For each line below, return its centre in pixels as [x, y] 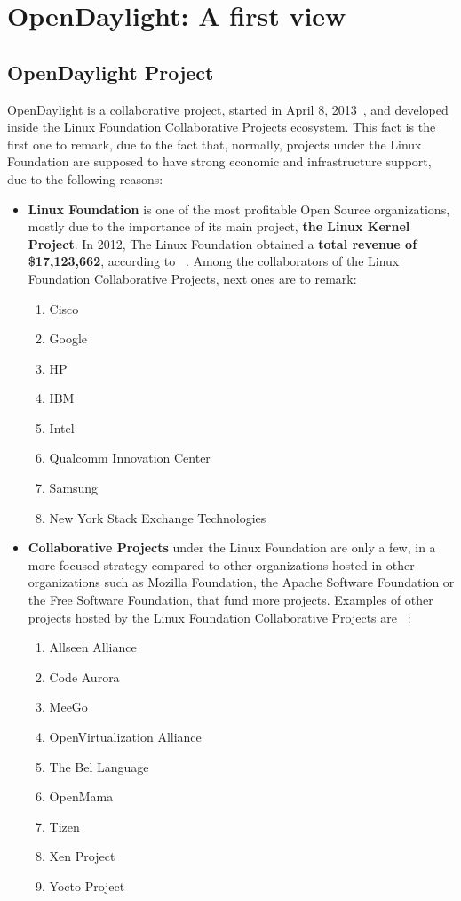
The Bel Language [99, 766]
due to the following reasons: [85, 178]
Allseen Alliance [93, 647]
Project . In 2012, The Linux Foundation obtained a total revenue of [223, 243]
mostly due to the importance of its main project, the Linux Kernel [219, 226]
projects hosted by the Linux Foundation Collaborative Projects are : [219, 617]
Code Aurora [84, 676]
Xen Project [82, 856]
